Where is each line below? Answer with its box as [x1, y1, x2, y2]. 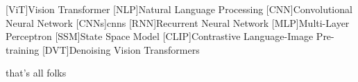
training [6, 42, 40, 57]
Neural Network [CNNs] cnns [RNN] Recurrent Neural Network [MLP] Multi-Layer [6, 15, 350, 30]
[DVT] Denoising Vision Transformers [42, 42, 200, 57]
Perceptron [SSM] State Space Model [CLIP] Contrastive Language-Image [6, 29, 314, 43]
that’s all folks [6, 65, 67, 80]
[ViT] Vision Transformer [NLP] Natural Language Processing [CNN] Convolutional [6, 2, 352, 16]
